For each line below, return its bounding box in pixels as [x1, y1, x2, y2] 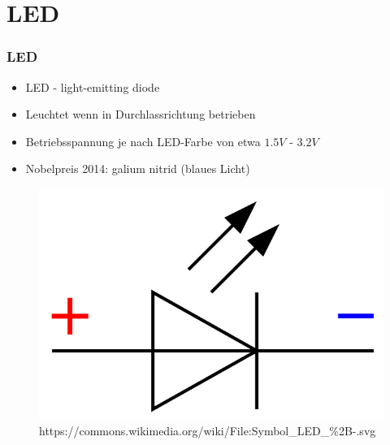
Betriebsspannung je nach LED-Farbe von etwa [25, 132, 261, 149]
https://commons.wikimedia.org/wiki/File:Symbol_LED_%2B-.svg [39, 421, 376, 439]
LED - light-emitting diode [25, 78, 160, 95]
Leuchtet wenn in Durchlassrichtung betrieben [25, 106, 256, 123]
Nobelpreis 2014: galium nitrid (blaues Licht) [25, 160, 250, 177]
